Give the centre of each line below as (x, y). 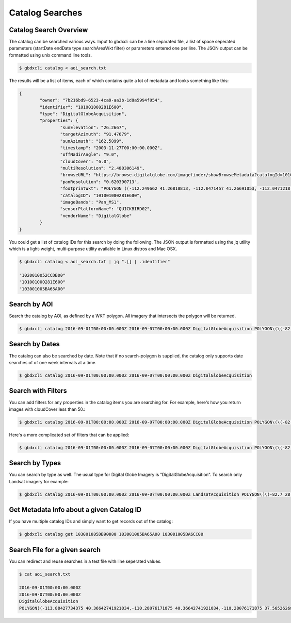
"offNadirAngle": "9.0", (89, 155)
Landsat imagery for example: (39, 481)
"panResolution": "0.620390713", (100, 182)
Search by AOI (31, 304)
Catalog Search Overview (48, 30)
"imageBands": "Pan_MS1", (91, 202)
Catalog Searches (46, 13)
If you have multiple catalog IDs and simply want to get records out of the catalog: (91, 522)
